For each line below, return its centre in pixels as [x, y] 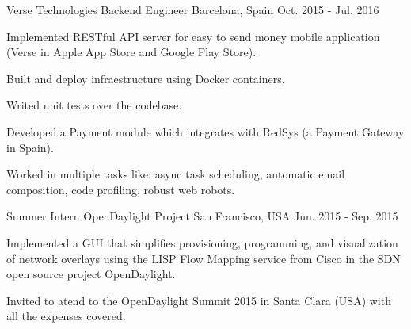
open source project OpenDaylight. [91, 274]
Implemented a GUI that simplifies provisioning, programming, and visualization [202, 242]
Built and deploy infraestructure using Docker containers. [146, 78]
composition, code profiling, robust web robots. [121, 189]
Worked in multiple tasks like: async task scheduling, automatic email [176, 174]
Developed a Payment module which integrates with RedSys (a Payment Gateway [205, 131]
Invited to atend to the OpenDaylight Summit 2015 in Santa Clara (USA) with [199, 300]
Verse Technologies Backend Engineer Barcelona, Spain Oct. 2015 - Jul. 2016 [193, 10]
